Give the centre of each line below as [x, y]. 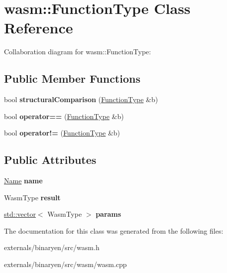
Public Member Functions [72, 78]
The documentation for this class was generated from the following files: [114, 230]
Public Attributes [50, 160]
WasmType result [32, 197]
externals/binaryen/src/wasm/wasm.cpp [65, 264]
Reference [39, 28]
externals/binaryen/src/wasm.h [52, 247]
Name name [23, 181]
